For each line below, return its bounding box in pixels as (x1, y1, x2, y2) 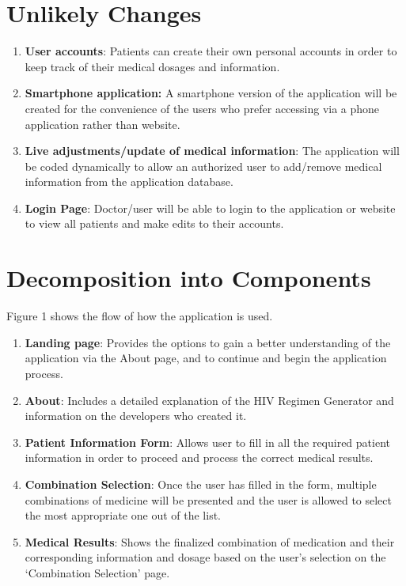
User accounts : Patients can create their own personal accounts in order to (25, 43, 397, 59)
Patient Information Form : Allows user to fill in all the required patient (25, 433, 390, 450)
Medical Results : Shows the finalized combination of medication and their (25, 533, 395, 550)
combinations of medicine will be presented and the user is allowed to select (25, 491, 392, 508)
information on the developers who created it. (25, 407, 247, 424)
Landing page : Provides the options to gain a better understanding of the (25, 334, 391, 350)
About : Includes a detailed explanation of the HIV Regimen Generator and (25, 391, 394, 408)
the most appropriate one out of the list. (25, 507, 221, 524)
